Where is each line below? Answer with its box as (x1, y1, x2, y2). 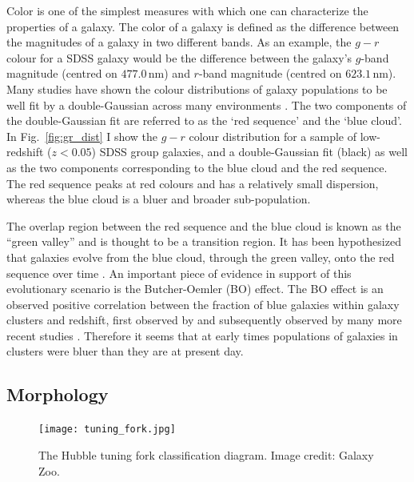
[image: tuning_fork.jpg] (38, 424, 176, 436)
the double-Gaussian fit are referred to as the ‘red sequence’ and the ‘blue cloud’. (6, 112, 402, 129)
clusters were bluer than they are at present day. (6, 343, 244, 359)
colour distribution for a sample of (189, 127, 357, 144)
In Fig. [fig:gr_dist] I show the (6, 127, 158, 144)
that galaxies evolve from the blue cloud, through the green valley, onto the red (6, 248, 395, 265)
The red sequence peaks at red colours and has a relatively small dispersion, (6, 175, 379, 191)
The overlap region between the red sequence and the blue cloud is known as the (6, 217, 401, 234)
